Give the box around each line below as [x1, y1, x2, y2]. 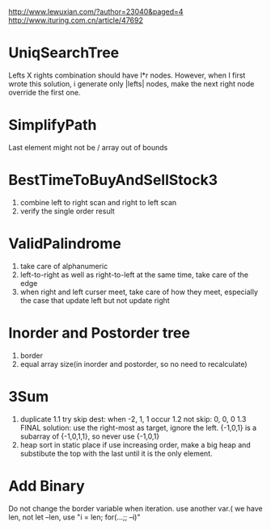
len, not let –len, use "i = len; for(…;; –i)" [8, 512, 141, 522]
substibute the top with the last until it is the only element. [19, 448, 213, 458]
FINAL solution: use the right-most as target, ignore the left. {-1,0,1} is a [19, 423, 257, 432]
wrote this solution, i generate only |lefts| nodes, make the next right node [8, 78, 255, 88]
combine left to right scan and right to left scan [19, 197, 177, 207]
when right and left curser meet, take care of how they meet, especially [19, 287, 259, 297]
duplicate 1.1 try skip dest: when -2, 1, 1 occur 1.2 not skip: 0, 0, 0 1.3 [19, 414, 247, 423]
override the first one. [8, 87, 81, 97]
